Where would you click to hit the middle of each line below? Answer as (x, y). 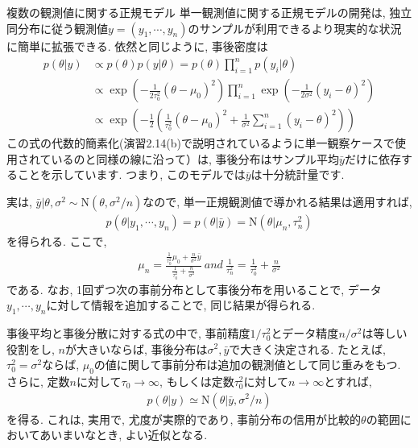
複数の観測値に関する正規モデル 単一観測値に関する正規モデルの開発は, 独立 (209, 12)
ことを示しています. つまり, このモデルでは (131, 174)
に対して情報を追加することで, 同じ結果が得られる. (181, 305)
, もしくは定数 (197, 381)
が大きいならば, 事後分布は (136, 348)
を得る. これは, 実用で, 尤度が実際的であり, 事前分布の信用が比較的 (184, 419)
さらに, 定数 (38, 381)
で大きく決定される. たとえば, (307, 348)
